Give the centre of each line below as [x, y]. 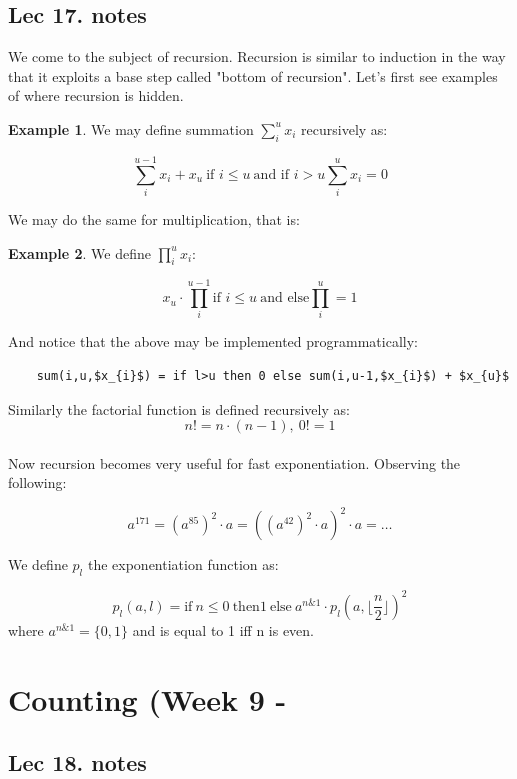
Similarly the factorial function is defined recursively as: [179, 408]
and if [271, 174]
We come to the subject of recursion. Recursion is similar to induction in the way [257, 56]
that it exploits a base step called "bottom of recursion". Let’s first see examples [253, 75]
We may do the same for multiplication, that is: [154, 218]
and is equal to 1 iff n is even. [223, 629]
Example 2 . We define [79, 252]
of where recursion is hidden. [96, 95]
